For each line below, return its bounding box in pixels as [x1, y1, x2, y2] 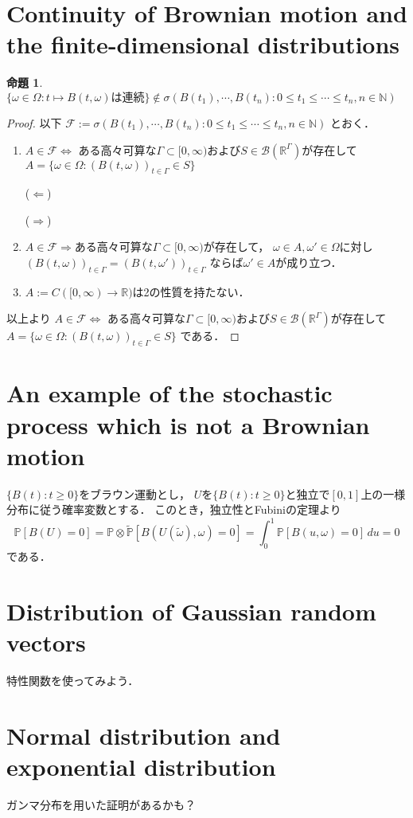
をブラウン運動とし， [79, 485, 191, 502]
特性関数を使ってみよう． [6, 672, 139, 689]
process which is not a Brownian [6, 408, 370, 440]
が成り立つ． [275, 254, 342, 271]
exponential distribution [6, 750, 276, 783]
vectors [6, 626, 86, 659]
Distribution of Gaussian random [6, 595, 376, 628]
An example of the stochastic [6, 377, 333, 409]
